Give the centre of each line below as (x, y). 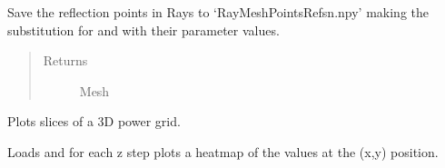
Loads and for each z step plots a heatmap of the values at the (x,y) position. (223, 151)
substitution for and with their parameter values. (143, 30)
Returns (65, 60)
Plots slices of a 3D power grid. (94, 121)
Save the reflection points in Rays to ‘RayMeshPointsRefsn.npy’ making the (218, 12)
